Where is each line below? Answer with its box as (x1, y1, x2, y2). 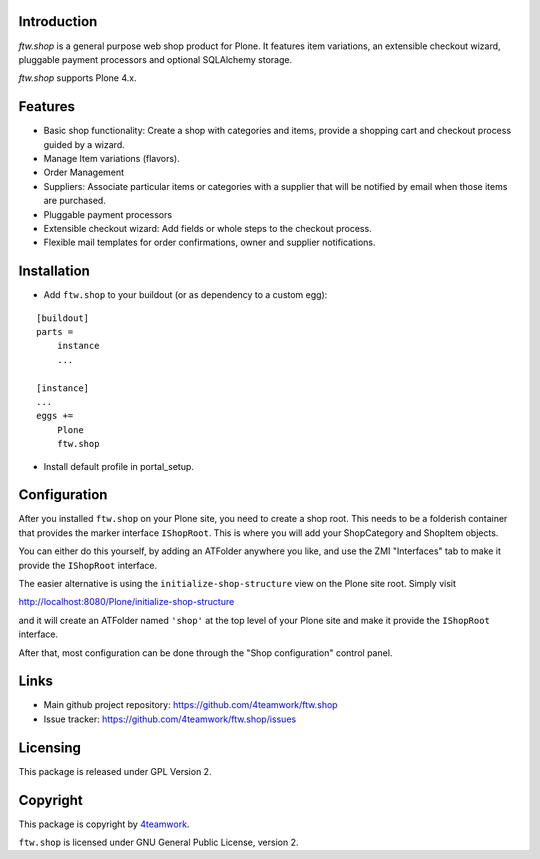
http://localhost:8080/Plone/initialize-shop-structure (18, 596, 235, 608)
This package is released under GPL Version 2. (18, 765, 212, 777)
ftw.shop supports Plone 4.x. (18, 72, 137, 84)
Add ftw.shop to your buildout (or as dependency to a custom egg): (43, 289, 328, 301)
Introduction (18, 13, 98, 30)
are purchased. (43, 195, 107, 207)
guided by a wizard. (43, 138, 125, 150)
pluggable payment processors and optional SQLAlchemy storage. (18, 53, 293, 65)
